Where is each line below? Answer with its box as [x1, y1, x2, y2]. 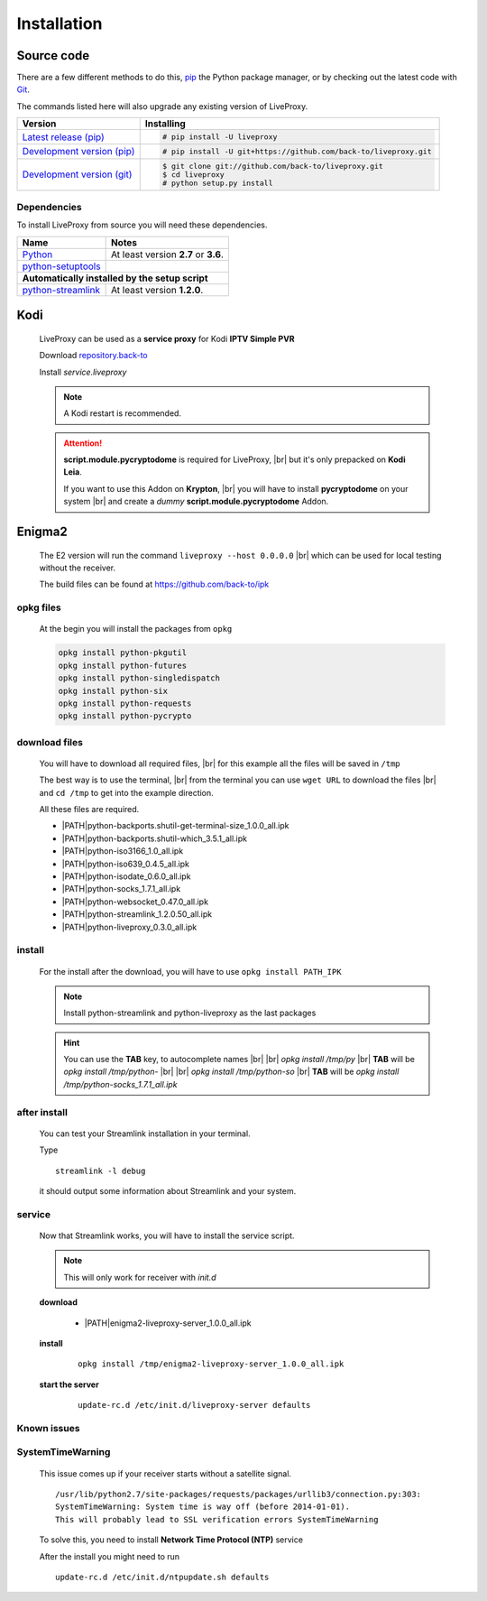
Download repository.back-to [39, 350, 148, 361]
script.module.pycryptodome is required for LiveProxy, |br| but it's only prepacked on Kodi [63, 454, 406, 465]
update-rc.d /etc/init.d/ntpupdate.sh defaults [55, 1571, 270, 1582]
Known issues [16, 1421, 80, 1434]
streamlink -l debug [55, 1165, 146, 1176]
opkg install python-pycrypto [58, 711, 192, 721]
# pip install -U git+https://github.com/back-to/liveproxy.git [162, 146, 432, 156]
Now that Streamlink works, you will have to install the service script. [39, 1230, 295, 1241]
